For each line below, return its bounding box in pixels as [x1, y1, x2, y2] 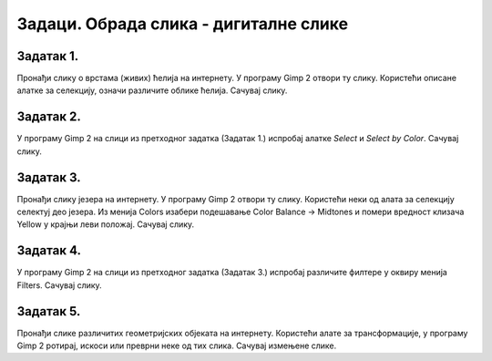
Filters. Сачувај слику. [16, 279, 102, 291]
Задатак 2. [16, 109, 81, 125]
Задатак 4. [16, 242, 82, 259]
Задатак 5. [16, 304, 81, 319]
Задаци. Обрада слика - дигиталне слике [16, 14, 349, 34]
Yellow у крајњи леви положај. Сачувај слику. [16, 219, 195, 230]
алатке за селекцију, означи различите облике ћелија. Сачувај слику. [16, 85, 288, 96]
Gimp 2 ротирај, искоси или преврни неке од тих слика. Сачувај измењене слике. [16, 340, 337, 351]
